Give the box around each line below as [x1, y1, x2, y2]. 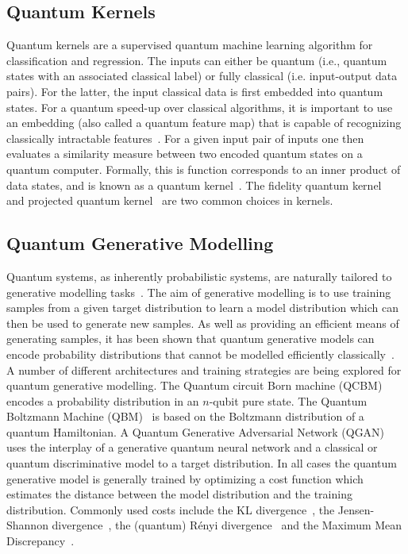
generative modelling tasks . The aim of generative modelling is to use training [6, 283, 391, 300]
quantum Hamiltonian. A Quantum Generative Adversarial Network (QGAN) [6, 423, 385, 440]
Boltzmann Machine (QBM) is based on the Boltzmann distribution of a [6, 408, 364, 425]
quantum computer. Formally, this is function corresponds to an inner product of [6, 160, 401, 177]
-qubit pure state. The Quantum [209, 392, 368, 409]
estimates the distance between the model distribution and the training [6, 486, 352, 502]
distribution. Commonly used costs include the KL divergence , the [6, 501, 335, 517]
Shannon [6, 517, 48, 533]
